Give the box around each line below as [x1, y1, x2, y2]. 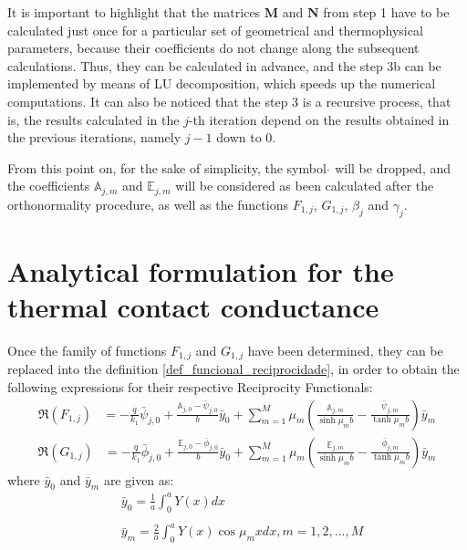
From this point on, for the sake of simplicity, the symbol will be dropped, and [7, 158, 451, 177]
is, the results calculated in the [7, 109, 180, 129]
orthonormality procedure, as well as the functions [7, 194, 289, 213]
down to [216, 128, 262, 147]
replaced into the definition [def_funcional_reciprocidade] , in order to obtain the [7, 359, 460, 379]
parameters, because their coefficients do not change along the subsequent [7, 38, 420, 57]
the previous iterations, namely [7, 128, 182, 147]
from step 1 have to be [323, 3, 450, 21]
